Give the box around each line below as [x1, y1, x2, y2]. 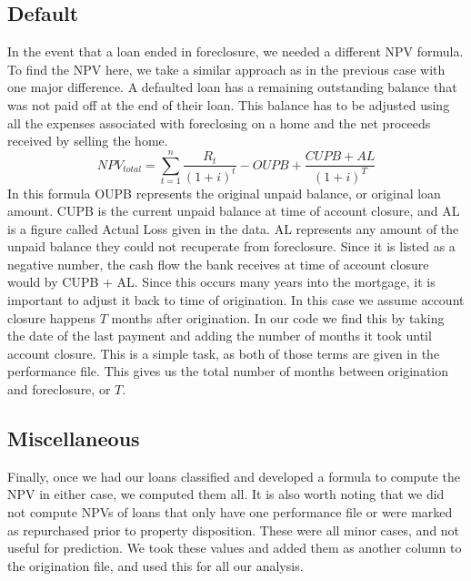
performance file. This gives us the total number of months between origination [7, 362, 449, 381]
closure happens [7, 308, 96, 327]
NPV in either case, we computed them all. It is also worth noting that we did [7, 484, 445, 504]
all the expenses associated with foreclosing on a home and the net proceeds [7, 113, 431, 132]
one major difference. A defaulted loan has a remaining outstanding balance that [7, 77, 457, 97]
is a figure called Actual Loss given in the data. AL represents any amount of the [7, 219, 459, 238]
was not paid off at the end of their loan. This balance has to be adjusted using [7, 95, 450, 114]
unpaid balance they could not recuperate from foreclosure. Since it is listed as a [7, 237, 456, 256]
